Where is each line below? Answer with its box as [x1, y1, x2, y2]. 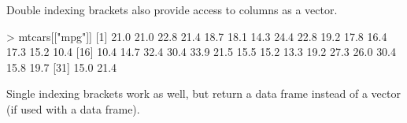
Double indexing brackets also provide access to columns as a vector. [6, 2, 338, 17]
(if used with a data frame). [6, 100, 140, 117]
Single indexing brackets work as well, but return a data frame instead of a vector [6, 85, 401, 102]
